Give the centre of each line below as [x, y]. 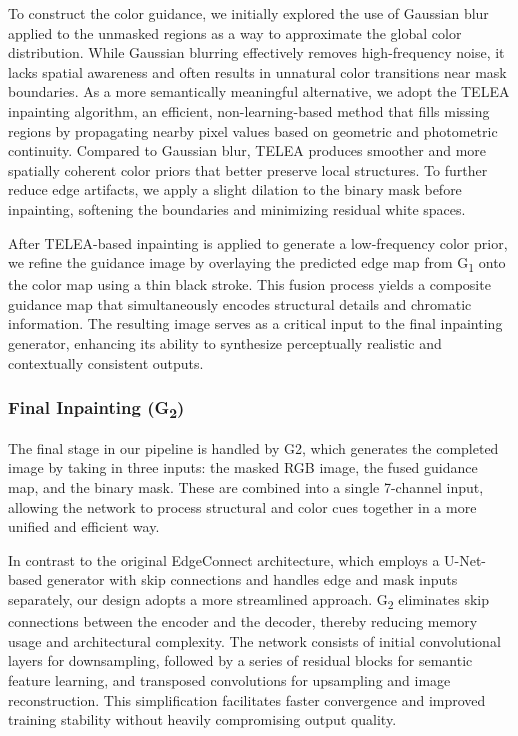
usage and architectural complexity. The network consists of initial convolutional [254, 640]
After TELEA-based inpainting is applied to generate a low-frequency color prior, [258, 242]
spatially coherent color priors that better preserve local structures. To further [248, 169]
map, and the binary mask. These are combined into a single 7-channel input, [246, 487]
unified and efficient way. [84, 526]
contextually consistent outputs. [106, 362]
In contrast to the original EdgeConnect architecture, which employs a [224, 559]
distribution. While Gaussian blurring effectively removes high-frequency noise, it [256, 52]
